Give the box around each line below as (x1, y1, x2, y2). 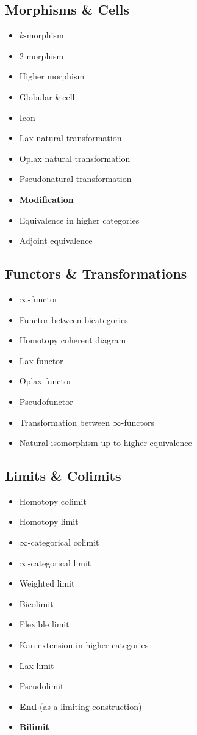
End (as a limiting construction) (19, 700, 142, 712)
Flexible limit (19, 618, 70, 631)
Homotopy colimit (19, 494, 87, 507)
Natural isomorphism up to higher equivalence (19, 436, 192, 449)
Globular (19, 90, 52, 103)
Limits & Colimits (5, 466, 121, 485)
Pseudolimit (19, 679, 64, 692)
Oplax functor (19, 375, 72, 387)
